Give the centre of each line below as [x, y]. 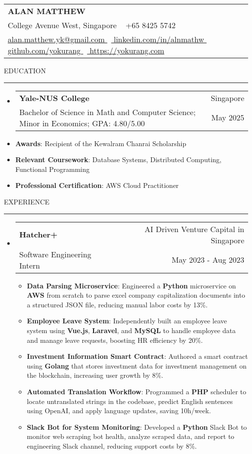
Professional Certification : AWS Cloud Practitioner [97, 185]
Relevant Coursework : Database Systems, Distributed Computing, [118, 160]
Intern [30, 265]
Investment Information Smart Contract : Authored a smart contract [137, 356]
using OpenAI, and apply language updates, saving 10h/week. [119, 411]
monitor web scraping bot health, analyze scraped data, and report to [131, 436]
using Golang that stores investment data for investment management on [137, 365]
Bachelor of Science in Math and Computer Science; [107, 112]
